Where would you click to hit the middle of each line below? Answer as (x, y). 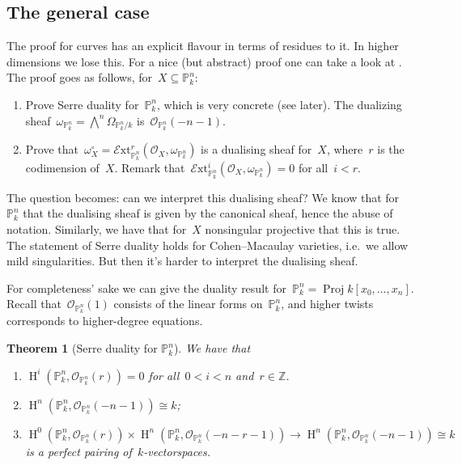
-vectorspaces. (177, 451)
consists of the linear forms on (188, 304)
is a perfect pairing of (78, 451)
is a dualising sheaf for (256, 149)
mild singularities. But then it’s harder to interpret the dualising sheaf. (182, 261)
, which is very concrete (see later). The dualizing (280, 104)
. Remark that (150, 168)
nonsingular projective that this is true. (303, 228)
